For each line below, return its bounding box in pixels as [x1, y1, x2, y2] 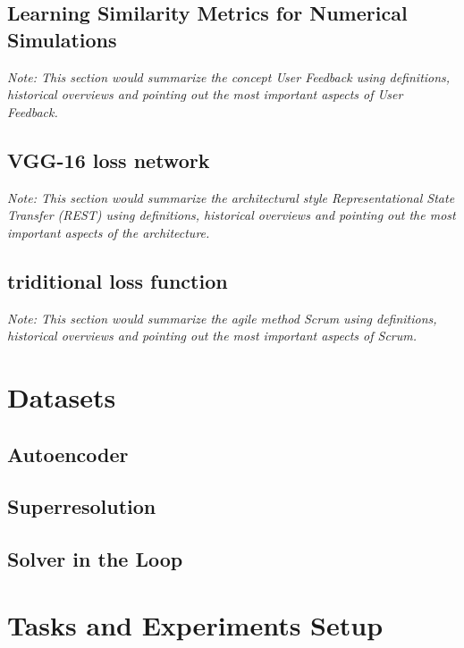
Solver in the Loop [7, 545, 183, 573]
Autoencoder [7, 440, 129, 467]
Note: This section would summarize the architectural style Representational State [7, 188, 455, 206]
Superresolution [7, 492, 156, 520]
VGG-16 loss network [7, 146, 210, 173]
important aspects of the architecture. [7, 223, 210, 241]
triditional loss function [7, 266, 228, 294]
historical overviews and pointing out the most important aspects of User [7, 85, 403, 104]
